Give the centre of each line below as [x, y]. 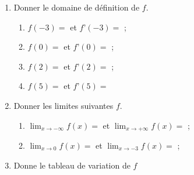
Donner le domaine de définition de [77, 7]
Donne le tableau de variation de [72, 165]
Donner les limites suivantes [64, 105]
